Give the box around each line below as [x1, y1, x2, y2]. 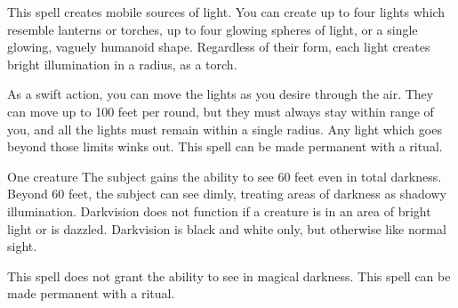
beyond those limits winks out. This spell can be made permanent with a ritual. [7, 137, 443, 156]
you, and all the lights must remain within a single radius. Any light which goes [7, 119, 442, 138]
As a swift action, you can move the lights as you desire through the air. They [7, 85, 434, 103]
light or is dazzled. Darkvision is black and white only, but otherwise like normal [7, 219, 446, 238]
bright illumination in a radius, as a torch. [7, 54, 237, 73]
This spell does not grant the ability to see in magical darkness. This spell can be [7, 266, 451, 285]
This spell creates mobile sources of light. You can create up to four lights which [7, 3, 446, 20]
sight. [7, 237, 37, 255]
